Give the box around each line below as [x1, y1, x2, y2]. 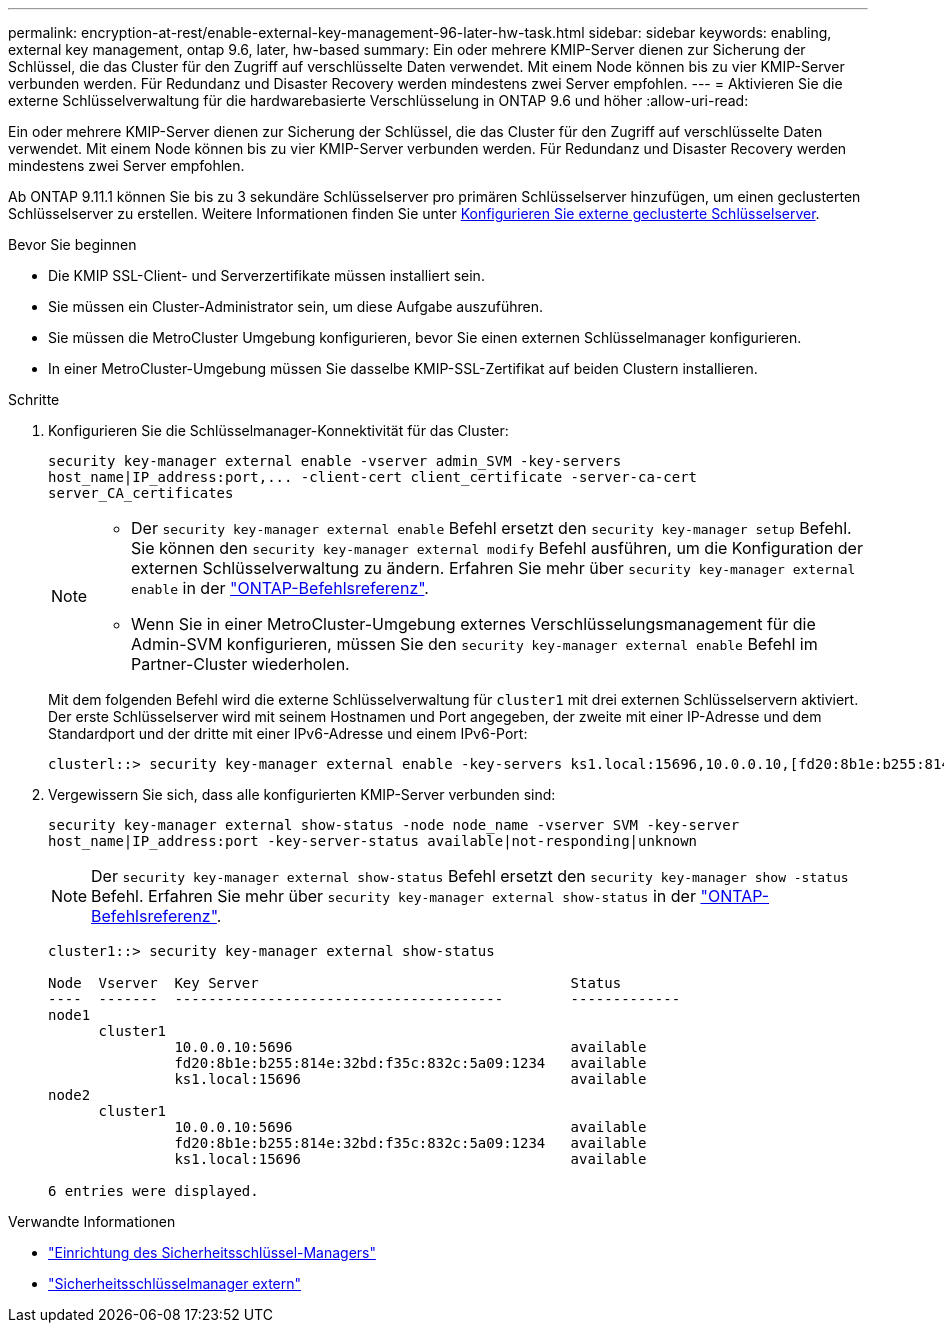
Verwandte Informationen [8, 1213, 176, 1230]
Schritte [8, 391, 60, 408]
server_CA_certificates [48, 485, 234, 501]
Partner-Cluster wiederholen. [131, 654, 350, 674]
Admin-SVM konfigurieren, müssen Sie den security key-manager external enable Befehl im [131, 634, 818, 654]
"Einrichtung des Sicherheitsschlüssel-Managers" [48, 1244, 377, 1261]
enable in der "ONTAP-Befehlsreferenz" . [131, 578, 429, 598]
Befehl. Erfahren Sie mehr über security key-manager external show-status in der [91, 886, 696, 906]
